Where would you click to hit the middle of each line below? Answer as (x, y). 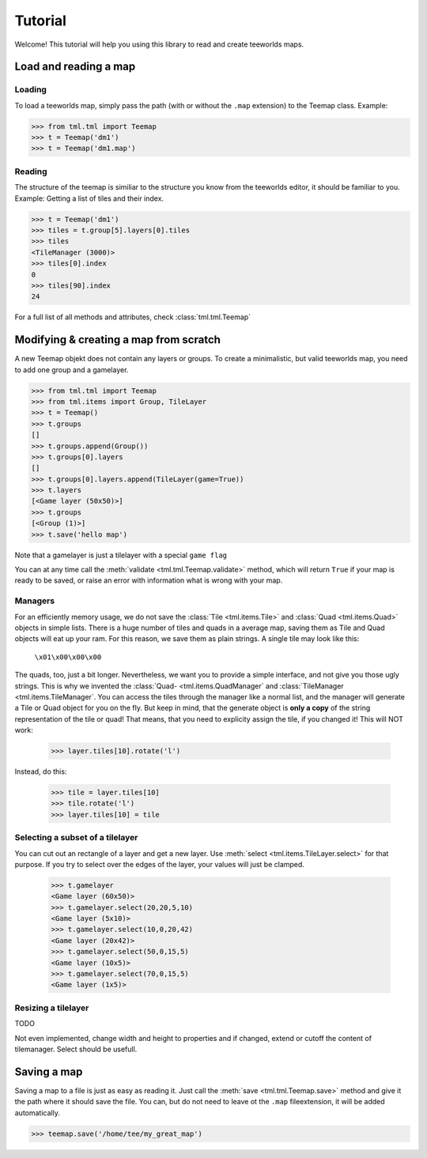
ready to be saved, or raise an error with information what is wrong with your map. (149, 580)
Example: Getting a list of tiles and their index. (89, 198)
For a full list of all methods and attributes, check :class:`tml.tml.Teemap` (133, 317)
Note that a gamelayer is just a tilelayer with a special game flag (121, 555)
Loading (31, 89)
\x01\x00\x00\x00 (68, 657)
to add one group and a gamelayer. (72, 370)
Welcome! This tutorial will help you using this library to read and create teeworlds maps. (159, 44)
